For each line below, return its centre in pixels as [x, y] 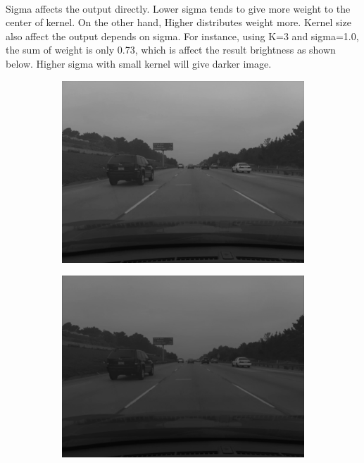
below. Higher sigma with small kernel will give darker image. [139, 63]
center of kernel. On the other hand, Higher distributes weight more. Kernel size [178, 22]
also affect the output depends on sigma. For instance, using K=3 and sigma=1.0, [182, 36]
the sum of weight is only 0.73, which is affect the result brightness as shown [171, 50]
